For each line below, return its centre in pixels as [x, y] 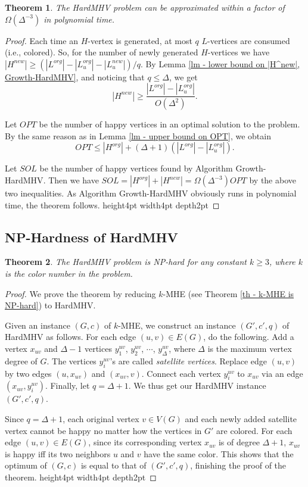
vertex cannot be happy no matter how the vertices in [103, 430]
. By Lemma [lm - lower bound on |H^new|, [220, 63]
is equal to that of [113, 465]
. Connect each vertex [181, 373]
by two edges [28, 373]
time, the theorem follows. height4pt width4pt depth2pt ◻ [112, 205]
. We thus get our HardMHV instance [197, 385]
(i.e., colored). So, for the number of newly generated [102, 52]
